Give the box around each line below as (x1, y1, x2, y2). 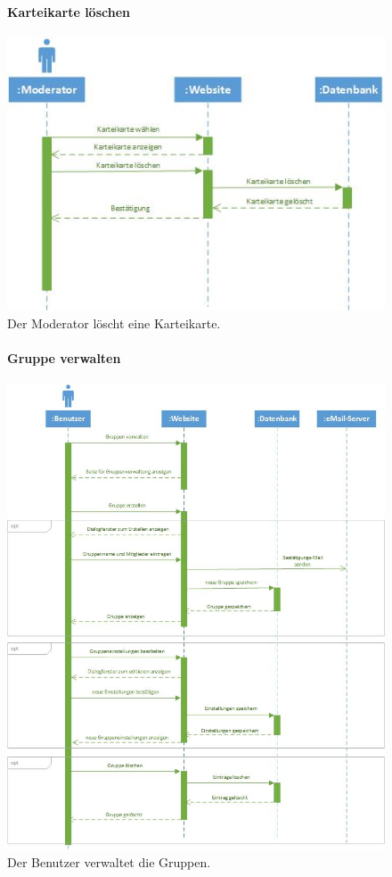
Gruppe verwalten (7, 348, 121, 367)
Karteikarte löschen (7, 2, 130, 21)
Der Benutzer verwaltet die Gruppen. (7, 852, 211, 871)
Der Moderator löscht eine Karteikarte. (7, 313, 221, 332)
